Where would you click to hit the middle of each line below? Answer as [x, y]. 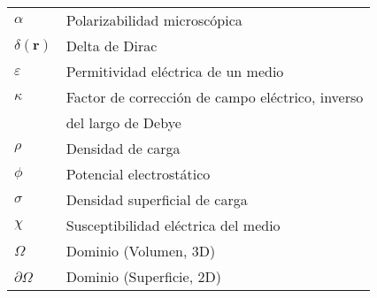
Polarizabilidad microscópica [154, 20]
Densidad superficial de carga [157, 199]
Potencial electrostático [138, 174]
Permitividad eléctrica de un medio [175, 71]
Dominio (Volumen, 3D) [141, 251]
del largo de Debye [123, 122]
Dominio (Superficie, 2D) [143, 276]
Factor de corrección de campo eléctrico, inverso [215, 97]
